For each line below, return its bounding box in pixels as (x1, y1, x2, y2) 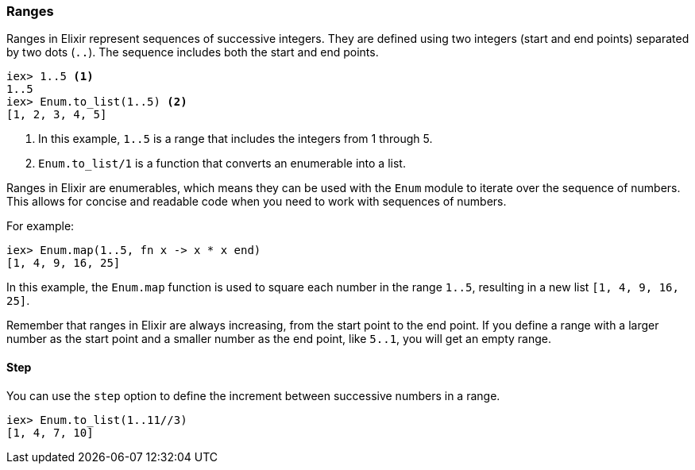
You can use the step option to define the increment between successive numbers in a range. (6, 388, 500, 403)
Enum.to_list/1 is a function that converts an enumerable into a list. (38, 156, 406, 171)
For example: (6, 219, 75, 233)
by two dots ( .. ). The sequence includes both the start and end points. (6, 45, 379, 60)
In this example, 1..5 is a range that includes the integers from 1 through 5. (38, 132, 433, 146)
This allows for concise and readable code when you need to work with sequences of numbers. (6, 195, 507, 209)
